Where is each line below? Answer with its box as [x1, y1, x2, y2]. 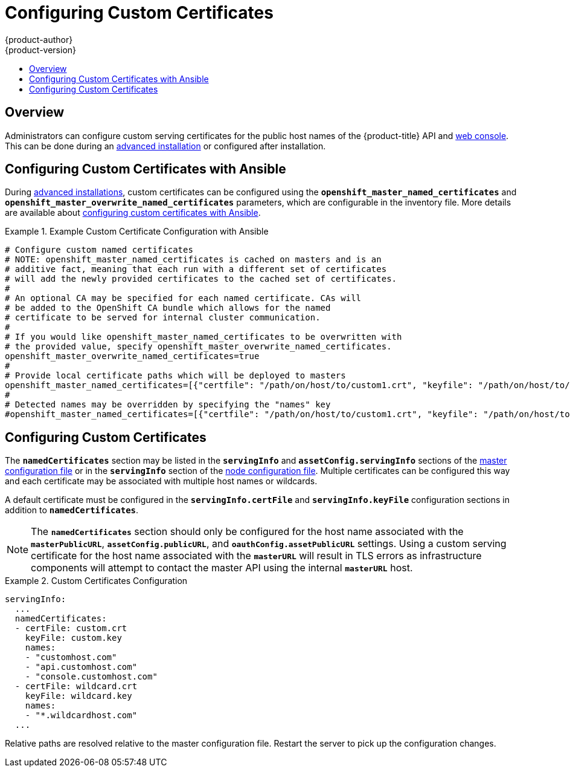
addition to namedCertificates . [5, 505, 139, 516]
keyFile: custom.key [25, 633, 122, 643]
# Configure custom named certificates [5, 245, 193, 255]
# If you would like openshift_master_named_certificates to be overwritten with [5, 332, 402, 342]
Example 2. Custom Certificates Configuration [5, 576, 188, 586]
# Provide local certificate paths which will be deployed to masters [5, 371, 346, 381]
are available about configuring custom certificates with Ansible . [5, 207, 261, 218]
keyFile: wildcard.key [25, 691, 132, 701]
